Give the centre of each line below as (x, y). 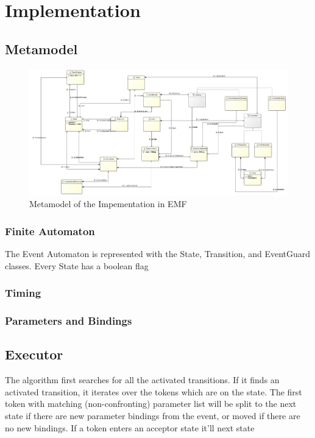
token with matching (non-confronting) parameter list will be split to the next (151, 404)
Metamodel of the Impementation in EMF (108, 204)
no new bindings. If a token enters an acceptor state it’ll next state (130, 427)
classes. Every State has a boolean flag (77, 265)
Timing (23, 293)
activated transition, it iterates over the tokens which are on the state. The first (154, 391)
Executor (34, 354)
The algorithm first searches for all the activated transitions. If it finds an (142, 380)
